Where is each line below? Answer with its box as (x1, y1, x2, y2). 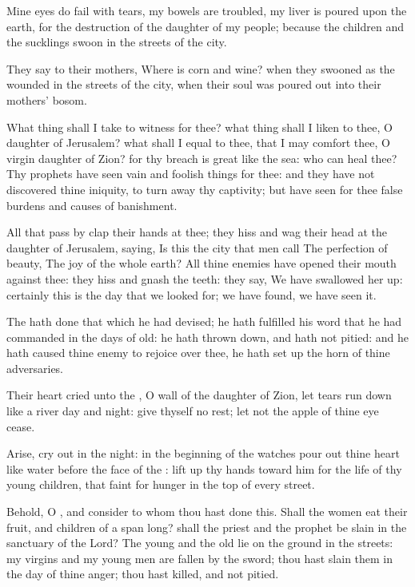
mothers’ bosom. (6, 91, 87, 108)
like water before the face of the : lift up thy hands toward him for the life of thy (6, 460, 402, 477)
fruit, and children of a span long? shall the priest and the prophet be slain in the (6, 518, 407, 535)
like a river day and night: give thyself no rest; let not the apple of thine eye (6, 403, 379, 419)
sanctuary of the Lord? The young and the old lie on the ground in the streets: (6, 534, 393, 551)
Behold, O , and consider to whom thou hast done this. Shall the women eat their (6, 503, 408, 520)
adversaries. (6, 359, 64, 376)
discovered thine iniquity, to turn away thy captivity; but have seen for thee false (6, 180, 403, 197)
